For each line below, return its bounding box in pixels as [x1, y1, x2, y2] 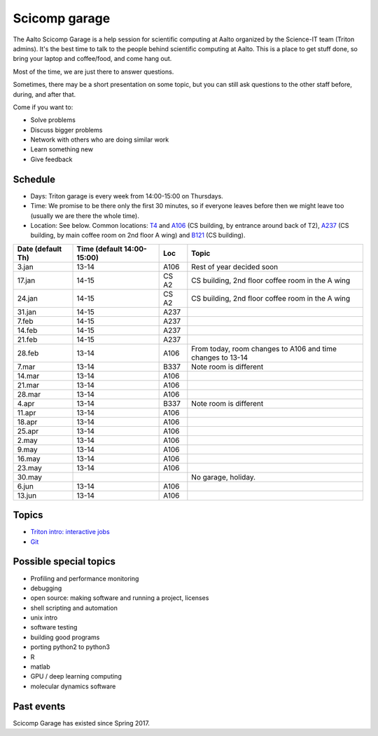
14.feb [17, 325, 38, 335]
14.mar [17, 371, 40, 381]
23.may [17, 463, 42, 472]
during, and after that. [13, 90, 76, 98]
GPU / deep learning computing [30, 672, 122, 681]
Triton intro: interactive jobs [30, 528, 110, 536]
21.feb [17, 334, 38, 344]
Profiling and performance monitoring [30, 574, 139, 582]
